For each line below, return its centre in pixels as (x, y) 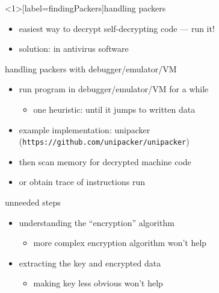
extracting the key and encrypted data (90, 263)
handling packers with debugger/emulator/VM (91, 68)
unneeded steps (33, 202)
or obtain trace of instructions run (82, 182)
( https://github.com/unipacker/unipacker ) (104, 141)
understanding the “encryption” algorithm (97, 222)
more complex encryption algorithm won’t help (120, 243)
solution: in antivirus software (74, 49)
